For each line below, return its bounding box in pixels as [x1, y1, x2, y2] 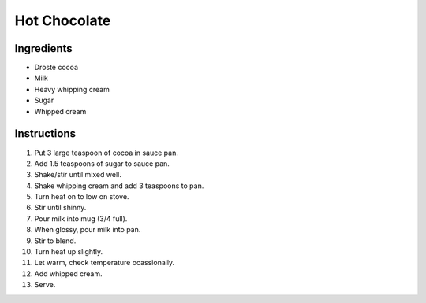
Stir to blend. [34, 236, 77, 246]
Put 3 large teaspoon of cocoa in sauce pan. [34, 148, 179, 157]
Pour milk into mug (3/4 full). [34, 213, 128, 224]
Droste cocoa [34, 63, 79, 72]
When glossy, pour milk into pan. [34, 225, 141, 235]
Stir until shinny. [34, 203, 87, 212]
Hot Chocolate [14, 12, 111, 29]
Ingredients [14, 42, 73, 55]
